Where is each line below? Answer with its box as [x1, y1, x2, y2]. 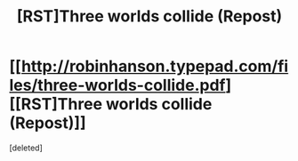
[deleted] [9, 142, 43, 153]
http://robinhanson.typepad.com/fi [20, 56, 289, 76]
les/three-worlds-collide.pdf [9, 76, 226, 95]
